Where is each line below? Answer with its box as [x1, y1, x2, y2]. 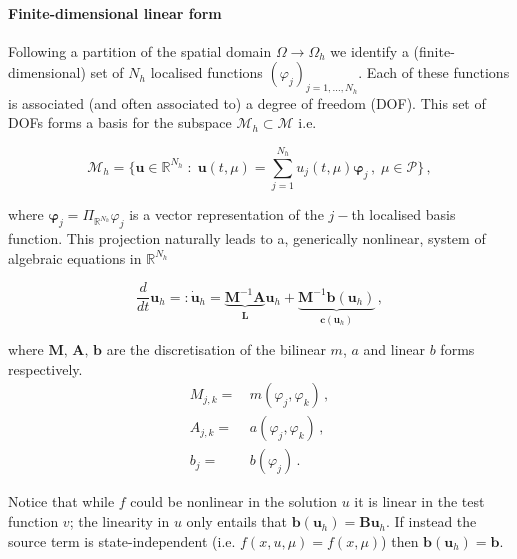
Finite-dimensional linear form [8, 2, 222, 23]
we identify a [330, 40, 409, 61]
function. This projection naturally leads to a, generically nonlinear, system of [8, 228, 486, 249]
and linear [363, 339, 426, 360]
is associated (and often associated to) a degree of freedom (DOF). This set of [8, 92, 486, 113]
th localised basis [351, 204, 456, 225]
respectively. [8, 358, 83, 379]
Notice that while [8, 491, 115, 512]
